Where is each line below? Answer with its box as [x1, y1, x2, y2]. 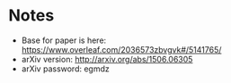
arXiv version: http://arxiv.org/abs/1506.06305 [21, 54, 193, 64]
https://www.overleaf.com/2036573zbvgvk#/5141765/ [21, 44, 222, 54]
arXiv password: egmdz [21, 63, 110, 74]
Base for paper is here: [21, 35, 107, 46]
